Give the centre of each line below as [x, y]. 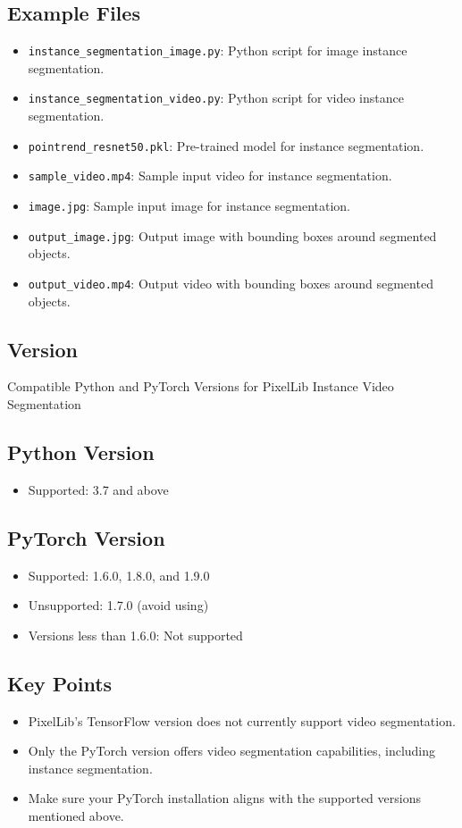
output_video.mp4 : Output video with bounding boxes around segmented [231, 283]
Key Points [60, 683]
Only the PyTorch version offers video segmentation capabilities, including [232, 751]
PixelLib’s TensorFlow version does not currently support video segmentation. [242, 720]
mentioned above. [76, 815]
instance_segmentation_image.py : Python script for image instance [218, 50]
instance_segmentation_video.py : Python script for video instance [216, 98]
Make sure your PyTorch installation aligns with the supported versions [224, 798]
